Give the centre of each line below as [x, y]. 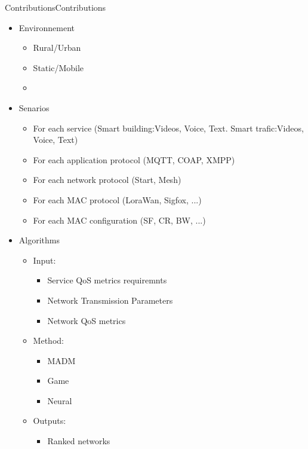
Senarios [34, 107]
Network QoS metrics [87, 320]
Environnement [47, 27]
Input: [44, 260]
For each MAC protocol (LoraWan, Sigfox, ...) [117, 199]
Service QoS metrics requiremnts [107, 280]
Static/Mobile [58, 67]
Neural [60, 400]
